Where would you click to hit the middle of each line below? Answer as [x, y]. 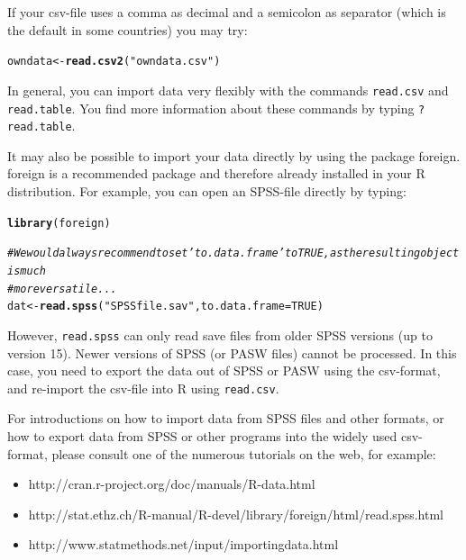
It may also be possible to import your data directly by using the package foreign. [234, 155]
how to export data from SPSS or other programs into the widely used [202, 435]
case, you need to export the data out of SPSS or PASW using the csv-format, [224, 370]
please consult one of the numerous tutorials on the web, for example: [244, 453]
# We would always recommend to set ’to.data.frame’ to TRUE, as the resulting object [233, 253]
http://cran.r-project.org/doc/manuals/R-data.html [172, 484]
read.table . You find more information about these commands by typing [211, 108]
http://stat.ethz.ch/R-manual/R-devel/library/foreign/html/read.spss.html [236, 514]
